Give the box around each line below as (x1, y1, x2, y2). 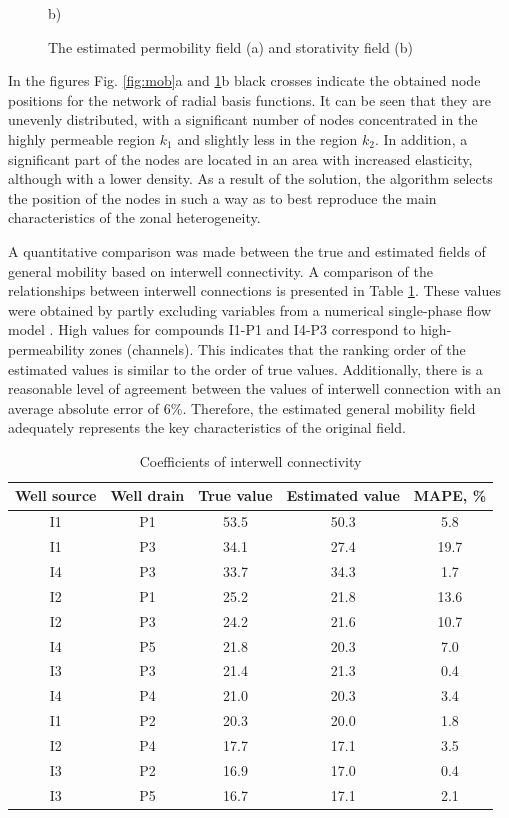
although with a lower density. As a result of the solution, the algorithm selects (8, 168, 493, 189)
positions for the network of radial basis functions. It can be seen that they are (8, 89, 491, 110)
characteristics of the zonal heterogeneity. (8, 207, 261, 228)
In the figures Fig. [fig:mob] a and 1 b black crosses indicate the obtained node (8, 70, 481, 91)
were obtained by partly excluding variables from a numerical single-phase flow (8, 299, 492, 320)
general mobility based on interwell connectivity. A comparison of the (8, 260, 433, 281)
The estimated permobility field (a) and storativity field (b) (48, 36, 414, 57)
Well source (15, 485, 97, 506)
